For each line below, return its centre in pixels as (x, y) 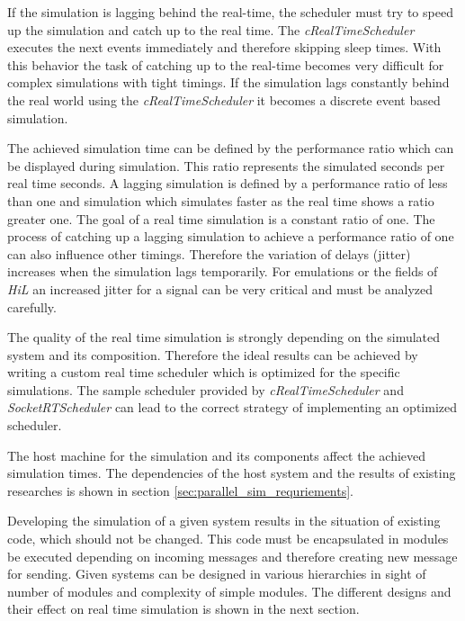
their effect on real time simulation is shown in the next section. (183, 609)
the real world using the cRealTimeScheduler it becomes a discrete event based (224, 99)
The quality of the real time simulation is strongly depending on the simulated (224, 337)
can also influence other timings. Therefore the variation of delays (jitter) (209, 253)
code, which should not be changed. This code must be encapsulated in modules (228, 539)
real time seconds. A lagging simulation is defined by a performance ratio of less (228, 183)
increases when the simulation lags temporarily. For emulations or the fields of (223, 271)
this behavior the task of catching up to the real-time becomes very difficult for (226, 64)
